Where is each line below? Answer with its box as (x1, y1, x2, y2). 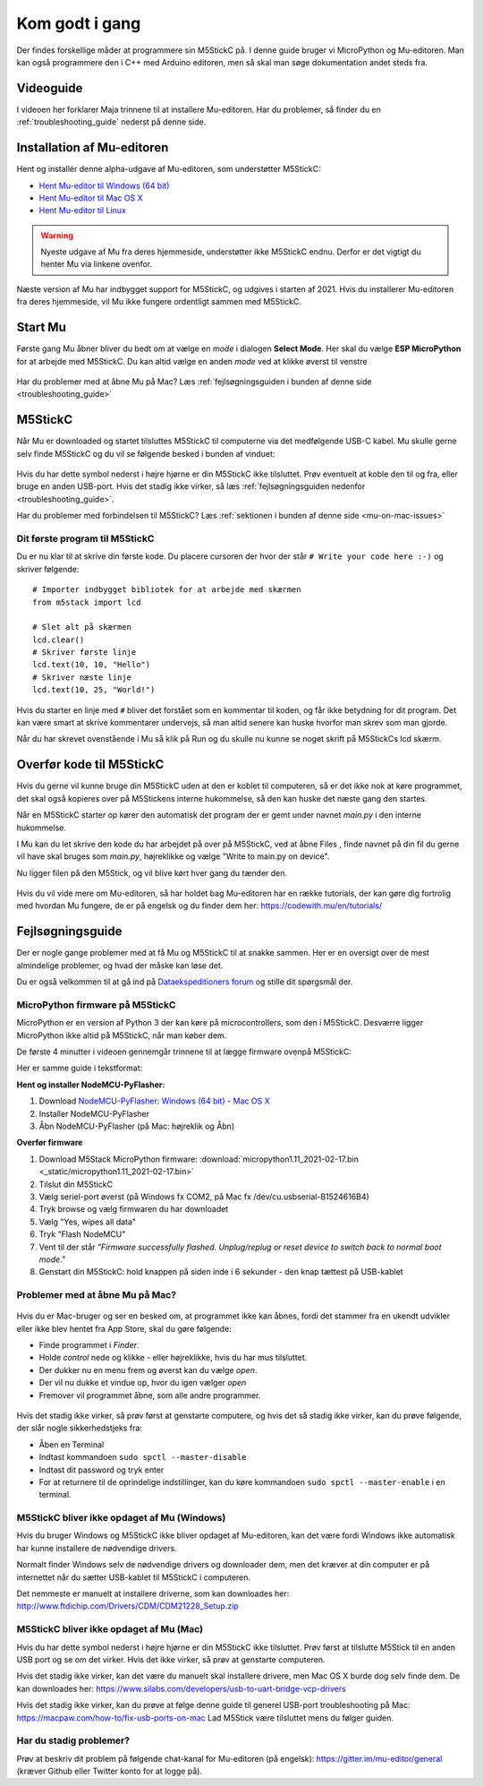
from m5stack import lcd (32, 597, 141, 607)
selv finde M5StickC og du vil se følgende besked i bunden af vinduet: (16, 448, 275, 459)
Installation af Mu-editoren (16, 140, 169, 156)
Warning (40, 229, 73, 241)
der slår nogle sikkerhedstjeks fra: (16, 1422, 143, 1433)
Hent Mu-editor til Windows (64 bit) (38, 180, 170, 191)
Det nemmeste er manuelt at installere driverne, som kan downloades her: (16, 1588, 290, 1599)
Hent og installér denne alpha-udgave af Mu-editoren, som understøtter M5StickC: (16, 164, 321, 175)
